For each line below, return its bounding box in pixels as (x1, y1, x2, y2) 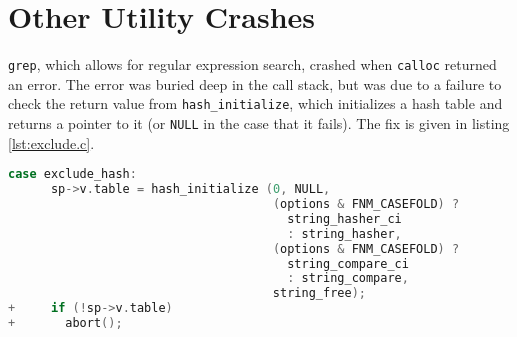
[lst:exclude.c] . (8, 132, 95, 153)
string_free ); (272, 286, 366, 301)
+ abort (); (8, 316, 123, 331)
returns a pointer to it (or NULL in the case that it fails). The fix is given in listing (8, 113, 510, 134)
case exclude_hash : (8, 167, 137, 182)
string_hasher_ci (287, 211, 402, 226)
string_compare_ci (287, 256, 409, 271)
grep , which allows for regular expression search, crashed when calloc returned (8, 54, 497, 75)
